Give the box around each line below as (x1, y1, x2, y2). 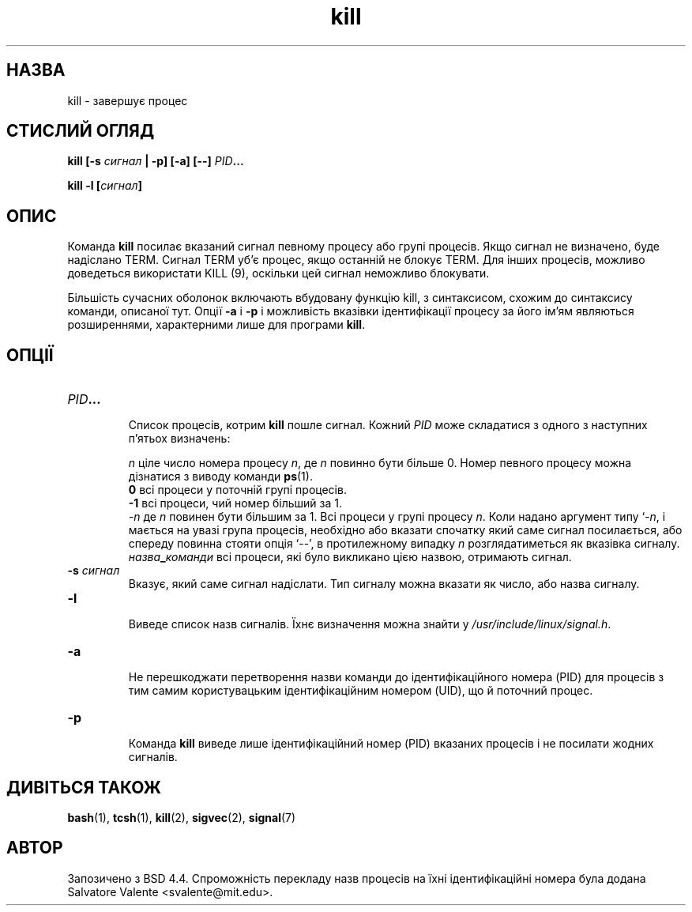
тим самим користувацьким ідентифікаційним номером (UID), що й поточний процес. (128, 684, 593, 698)
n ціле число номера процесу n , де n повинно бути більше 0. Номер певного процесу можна (128, 456, 632, 470)
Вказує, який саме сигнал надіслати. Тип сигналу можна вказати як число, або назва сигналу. (128, 577, 640, 591)
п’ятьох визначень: (128, 432, 231, 446)
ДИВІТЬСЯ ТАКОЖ (6, 777, 161, 797)
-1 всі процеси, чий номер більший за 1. (128, 496, 343, 511)
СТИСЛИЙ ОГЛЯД (6, 121, 155, 141)
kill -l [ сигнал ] (67, 179, 142, 193)
